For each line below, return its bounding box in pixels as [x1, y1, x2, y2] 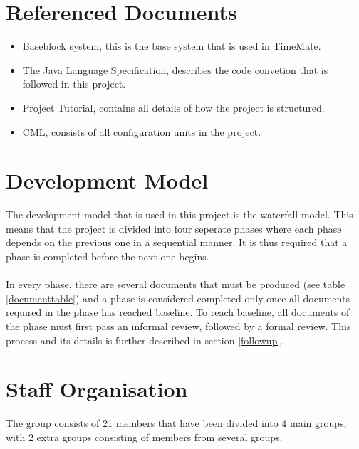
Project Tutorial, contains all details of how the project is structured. [22, 100, 325, 115]
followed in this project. [22, 76, 126, 91]
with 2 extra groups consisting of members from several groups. [6, 429, 283, 444]
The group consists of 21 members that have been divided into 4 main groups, [6, 416, 347, 430]
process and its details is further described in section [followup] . [6, 332, 283, 347]
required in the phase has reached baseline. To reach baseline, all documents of [6, 305, 350, 319]
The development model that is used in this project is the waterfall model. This [6, 207, 353, 222]
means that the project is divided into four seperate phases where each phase [6, 221, 342, 236]
